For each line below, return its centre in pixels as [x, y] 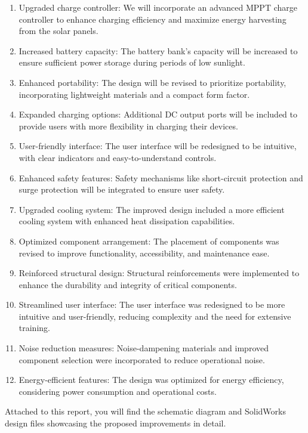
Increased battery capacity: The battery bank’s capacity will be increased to [158, 50]
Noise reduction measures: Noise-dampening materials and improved [144, 348]
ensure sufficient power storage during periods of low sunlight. [132, 62]
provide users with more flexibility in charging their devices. [128, 126]
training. [34, 328]
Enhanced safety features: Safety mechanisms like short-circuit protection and [161, 177]
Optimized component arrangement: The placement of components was [149, 241]
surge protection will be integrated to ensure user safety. [122, 189]
